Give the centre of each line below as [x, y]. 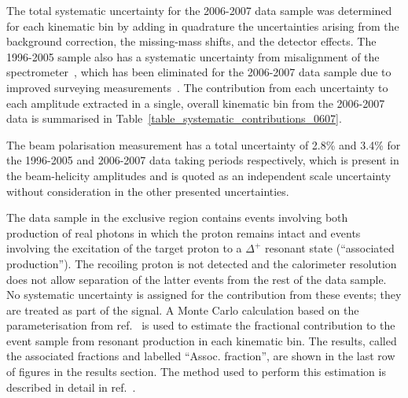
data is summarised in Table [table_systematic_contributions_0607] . [174, 118]
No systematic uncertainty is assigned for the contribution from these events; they [204, 295]
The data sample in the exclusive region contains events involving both [177, 217]
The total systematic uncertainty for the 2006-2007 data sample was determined [199, 10]
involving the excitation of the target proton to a [124, 248]
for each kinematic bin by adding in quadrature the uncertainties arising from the [203, 26]
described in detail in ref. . [71, 387]
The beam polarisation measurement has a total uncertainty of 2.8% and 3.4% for [204, 144]
